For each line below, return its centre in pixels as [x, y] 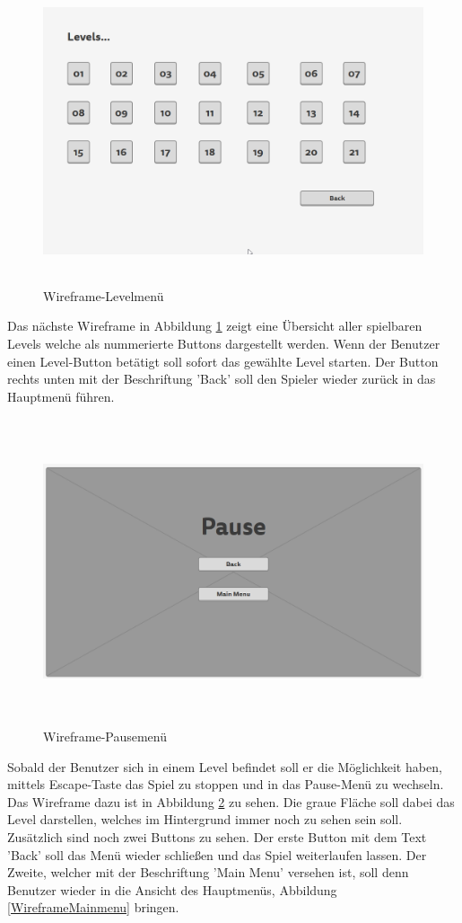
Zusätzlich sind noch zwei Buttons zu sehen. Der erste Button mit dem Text [217, 837]
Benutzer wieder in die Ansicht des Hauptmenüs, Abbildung [172, 889]
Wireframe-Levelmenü [104, 295]
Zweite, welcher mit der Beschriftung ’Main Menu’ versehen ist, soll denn [208, 872]
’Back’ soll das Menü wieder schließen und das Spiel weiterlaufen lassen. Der [217, 854]
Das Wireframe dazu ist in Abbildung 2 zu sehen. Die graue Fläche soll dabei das [231, 801]
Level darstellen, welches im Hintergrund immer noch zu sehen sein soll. [205, 819]
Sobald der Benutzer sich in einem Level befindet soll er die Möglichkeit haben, [225, 766]
